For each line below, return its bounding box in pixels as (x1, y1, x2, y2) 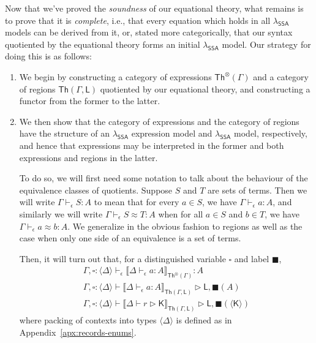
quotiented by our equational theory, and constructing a (100, 82, 310, 95)
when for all (158, 207, 203, 220)
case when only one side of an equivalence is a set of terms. (19, 232, 241, 244)
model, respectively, (234, 127, 307, 140)
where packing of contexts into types (19, 313, 157, 326)
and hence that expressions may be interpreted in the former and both (19, 138, 284, 151)
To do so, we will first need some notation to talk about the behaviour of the (19, 171, 308, 184)
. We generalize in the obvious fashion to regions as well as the (67, 219, 303, 232)
